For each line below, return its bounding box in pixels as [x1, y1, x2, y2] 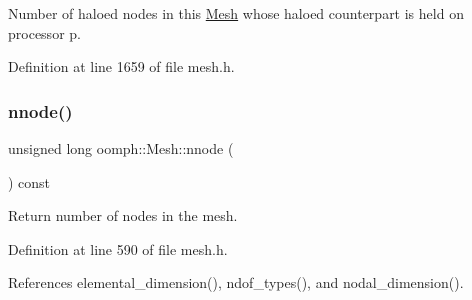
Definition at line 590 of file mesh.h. [8, 238, 228, 259]
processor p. [8, 22, 81, 43]
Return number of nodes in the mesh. [8, 205, 238, 226]
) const [8, 171, 51, 192]
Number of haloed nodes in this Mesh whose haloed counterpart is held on [8, 3, 464, 23]
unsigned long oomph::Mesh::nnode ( [8, 138, 234, 158]
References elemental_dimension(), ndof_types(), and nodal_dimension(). [8, 272, 464, 293]
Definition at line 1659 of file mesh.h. [8, 56, 235, 77]
